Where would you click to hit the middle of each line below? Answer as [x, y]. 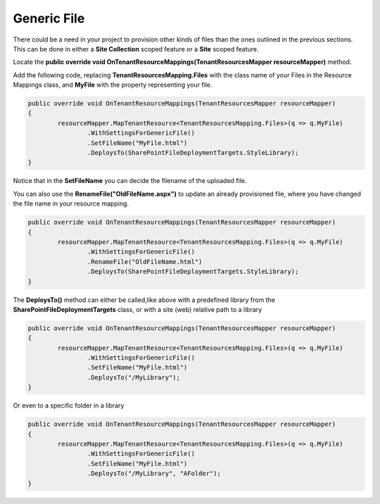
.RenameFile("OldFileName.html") [145, 262]
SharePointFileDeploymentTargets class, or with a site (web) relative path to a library [138, 309]
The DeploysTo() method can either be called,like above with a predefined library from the [144, 300]
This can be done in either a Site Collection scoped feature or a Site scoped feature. [136, 49]
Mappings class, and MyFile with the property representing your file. [113, 85]
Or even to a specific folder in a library [69, 405]
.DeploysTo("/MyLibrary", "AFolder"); [154, 474]
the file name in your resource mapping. [71, 203]
